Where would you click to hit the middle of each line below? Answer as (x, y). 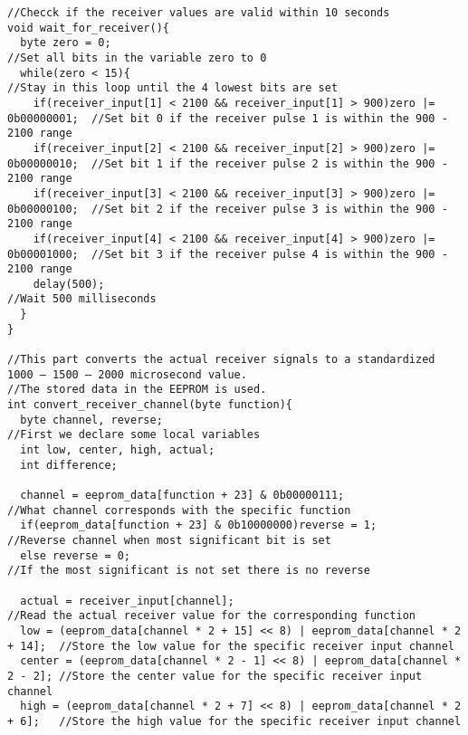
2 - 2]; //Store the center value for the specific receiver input (215, 676)
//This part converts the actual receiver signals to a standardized (221, 360)
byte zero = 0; (66, 43)
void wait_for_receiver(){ (88, 28)
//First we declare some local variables (134, 435)
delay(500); (69, 284)
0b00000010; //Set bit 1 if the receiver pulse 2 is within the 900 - (228, 163)
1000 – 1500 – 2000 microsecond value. (127, 374)
